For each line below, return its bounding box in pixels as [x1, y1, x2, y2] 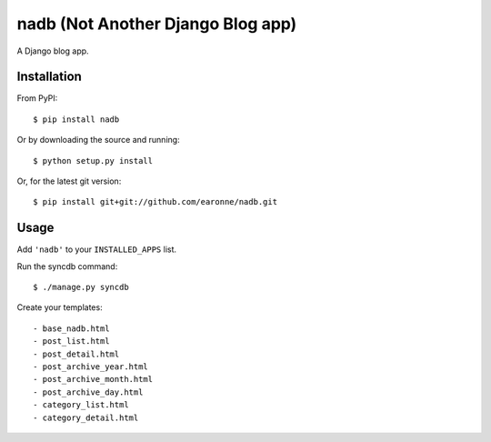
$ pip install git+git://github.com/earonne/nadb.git [33, 196, 277, 207]
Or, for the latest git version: [16, 176, 122, 186]
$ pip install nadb [33, 114, 120, 125]
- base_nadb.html [33, 323, 110, 334]
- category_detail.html [33, 412, 139, 423]
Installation [16, 69, 82, 85]
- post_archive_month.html [33, 374, 154, 385]
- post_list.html [33, 337, 110, 347]
